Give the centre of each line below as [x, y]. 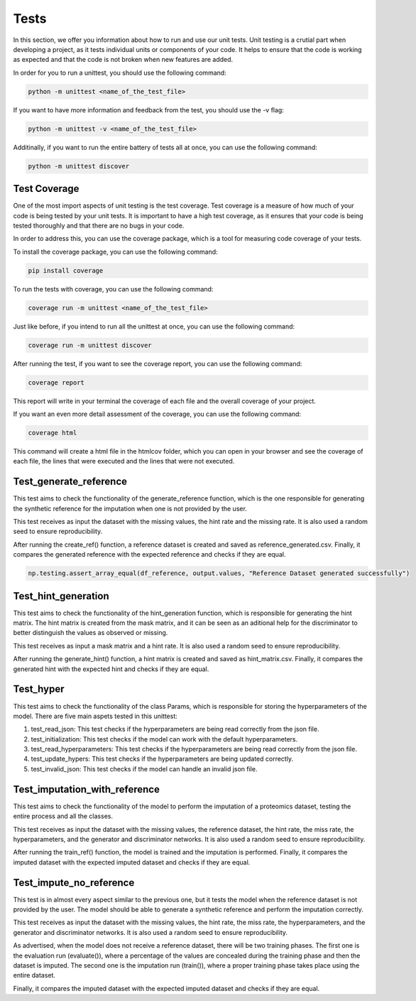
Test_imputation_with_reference [86, 789]
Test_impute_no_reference [74, 883]
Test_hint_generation [61, 596]
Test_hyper [39, 689]
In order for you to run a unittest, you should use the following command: [120, 73]
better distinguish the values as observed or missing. [91, 633]
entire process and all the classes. [63, 816]
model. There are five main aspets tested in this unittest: [95, 716]
